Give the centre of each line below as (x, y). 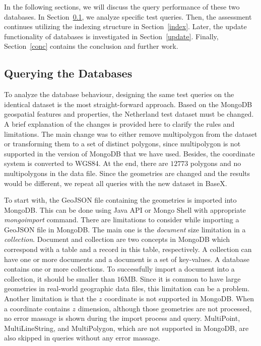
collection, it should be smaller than (59, 278)
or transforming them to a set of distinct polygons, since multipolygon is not (122, 144)
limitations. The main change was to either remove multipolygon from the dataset (131, 134)
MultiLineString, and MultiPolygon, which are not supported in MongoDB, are (126, 328)
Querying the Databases (68, 73)
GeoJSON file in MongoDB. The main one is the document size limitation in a (125, 229)
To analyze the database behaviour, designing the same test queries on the (119, 94)
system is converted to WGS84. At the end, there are (86, 163)
